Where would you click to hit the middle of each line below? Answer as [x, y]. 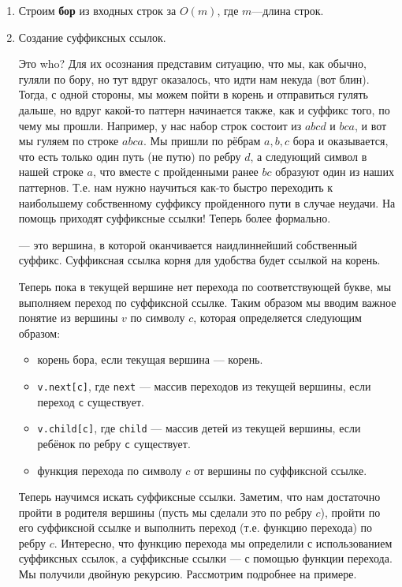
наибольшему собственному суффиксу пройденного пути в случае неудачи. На [207, 202]
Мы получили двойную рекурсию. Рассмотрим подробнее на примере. [188, 574]
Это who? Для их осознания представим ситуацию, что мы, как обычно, [192, 64]
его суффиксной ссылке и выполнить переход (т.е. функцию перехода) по [195, 527]
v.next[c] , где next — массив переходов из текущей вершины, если [204, 385]
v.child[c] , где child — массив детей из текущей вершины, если [199, 428]
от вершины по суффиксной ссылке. [280, 470]
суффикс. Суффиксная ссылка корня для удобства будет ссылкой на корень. [199, 260]
